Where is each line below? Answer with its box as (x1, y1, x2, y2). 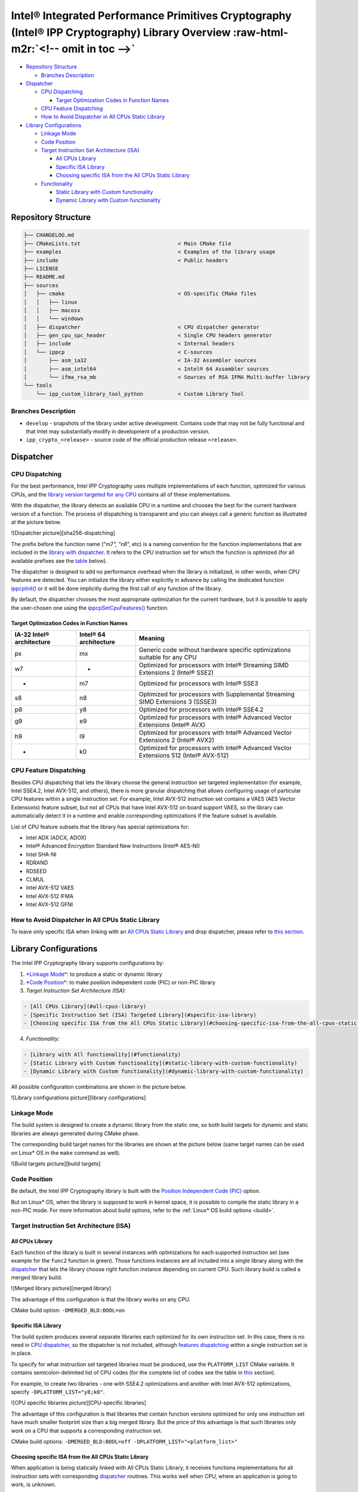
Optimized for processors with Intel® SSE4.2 (138, 705, 264, 713)
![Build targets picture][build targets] (11, 1160, 101, 1167)
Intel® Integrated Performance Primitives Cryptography (11, 9, 292, 22)
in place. (11, 1349, 32, 1357)
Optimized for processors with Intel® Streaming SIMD (138, 661, 289, 669)
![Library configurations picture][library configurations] (11, 1094, 146, 1101)
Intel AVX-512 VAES (26, 884, 75, 892)
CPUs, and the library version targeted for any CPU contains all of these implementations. (11, 491, 232, 498)
